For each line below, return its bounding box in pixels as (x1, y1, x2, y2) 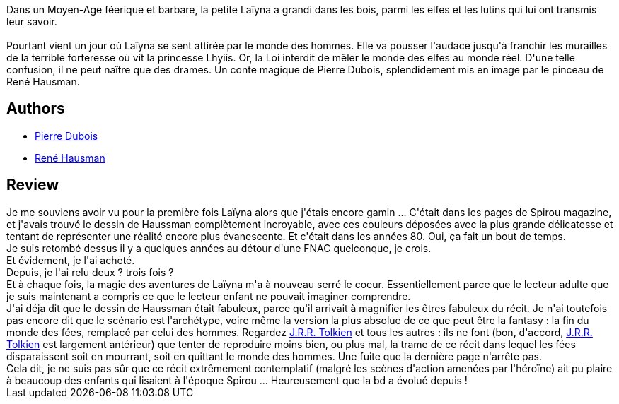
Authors (6, 100, 65, 118)
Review (6, 176, 59, 194)
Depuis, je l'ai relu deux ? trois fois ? (6, 266, 174, 278)
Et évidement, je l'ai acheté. (6, 254, 135, 266)
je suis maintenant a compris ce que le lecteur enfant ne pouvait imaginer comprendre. (6, 290, 411, 302)
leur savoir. (6, 16, 57, 28)
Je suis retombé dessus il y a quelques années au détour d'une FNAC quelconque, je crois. (6, 242, 432, 254)
